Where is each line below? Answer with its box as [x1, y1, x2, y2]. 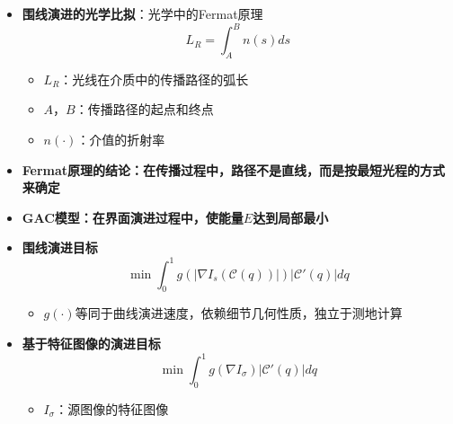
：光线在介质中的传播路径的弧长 [59, 69, 249, 88]
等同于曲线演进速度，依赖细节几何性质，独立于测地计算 [75, 304, 403, 322]
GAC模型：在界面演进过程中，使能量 [22, 208, 244, 226]
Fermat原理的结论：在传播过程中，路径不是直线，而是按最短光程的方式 [22, 160, 446, 179]
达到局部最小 [253, 208, 329, 226]
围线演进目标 [22, 238, 98, 257]
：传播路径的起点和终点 [75, 100, 214, 119]
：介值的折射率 [76, 130, 165, 149]
